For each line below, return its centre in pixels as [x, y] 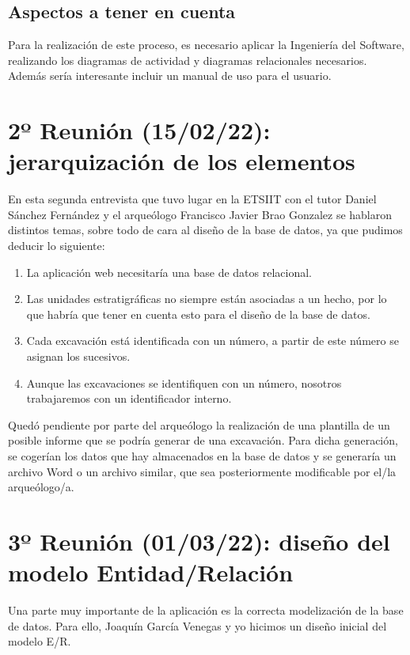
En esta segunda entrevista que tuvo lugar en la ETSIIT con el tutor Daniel [192, 199]
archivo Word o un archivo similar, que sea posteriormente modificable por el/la [202, 471]
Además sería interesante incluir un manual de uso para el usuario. [170, 76]
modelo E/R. [40, 641]
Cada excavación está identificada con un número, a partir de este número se [213, 341]
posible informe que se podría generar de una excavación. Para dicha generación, [203, 440]
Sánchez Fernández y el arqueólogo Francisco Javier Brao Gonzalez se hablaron [200, 214]
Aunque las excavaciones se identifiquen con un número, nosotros [184, 382]
